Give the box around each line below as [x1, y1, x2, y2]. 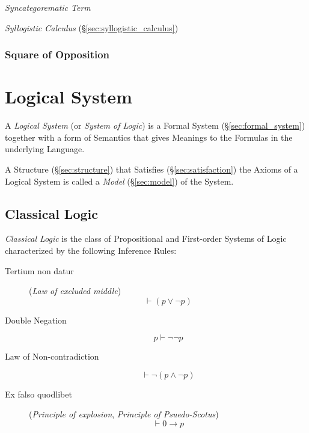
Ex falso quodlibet [5, 387, 72, 400]
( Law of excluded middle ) [29, 284, 121, 297]
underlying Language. [5, 143, 85, 155]
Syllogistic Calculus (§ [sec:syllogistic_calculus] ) [5, 21, 179, 34]
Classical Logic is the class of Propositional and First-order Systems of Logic [5, 232, 287, 245]
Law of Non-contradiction [5, 350, 99, 363]
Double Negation [5, 313, 67, 326]
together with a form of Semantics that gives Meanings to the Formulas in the [5, 131, 293, 143]
